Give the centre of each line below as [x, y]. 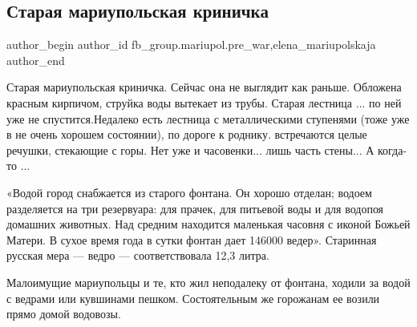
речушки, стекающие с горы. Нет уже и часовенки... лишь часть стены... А [190, 149]
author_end [36, 60]
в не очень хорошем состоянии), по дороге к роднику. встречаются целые [187, 134]
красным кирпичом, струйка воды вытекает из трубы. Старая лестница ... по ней [204, 102]
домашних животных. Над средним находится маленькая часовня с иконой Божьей [208, 224]
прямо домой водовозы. [64, 314]
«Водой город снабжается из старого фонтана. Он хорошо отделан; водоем [189, 192]
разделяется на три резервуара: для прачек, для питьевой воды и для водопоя [195, 208]
